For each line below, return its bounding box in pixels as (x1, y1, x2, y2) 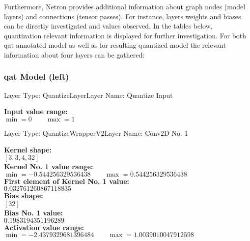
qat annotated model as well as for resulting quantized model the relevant (4, 40, 226, 50)
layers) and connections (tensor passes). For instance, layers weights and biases (4, 11, 241, 21)
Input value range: (4, 106, 68, 117)
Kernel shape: (4, 144, 52, 154)
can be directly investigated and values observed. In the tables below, (4, 21, 213, 31)
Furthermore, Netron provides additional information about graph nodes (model (4, 1, 246, 11)
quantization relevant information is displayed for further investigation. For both (4, 30, 247, 40)
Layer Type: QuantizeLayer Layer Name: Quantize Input (4, 90, 173, 100)
